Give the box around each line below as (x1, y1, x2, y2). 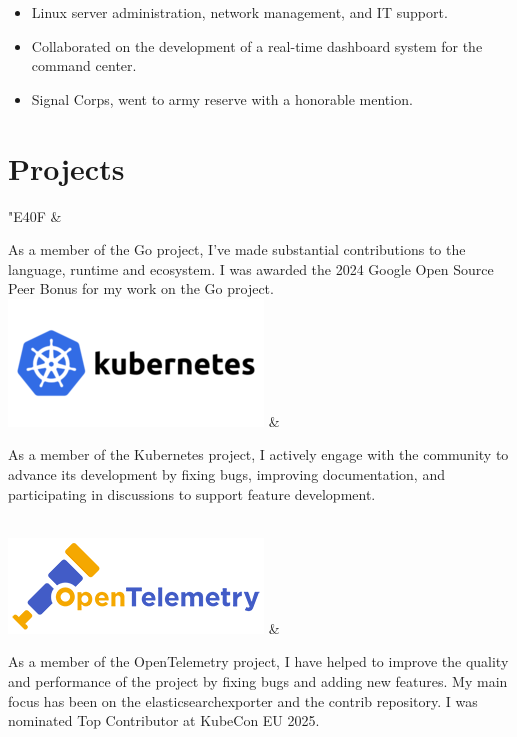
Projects (8, 147, 125, 188)
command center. (31, 55, 137, 76)
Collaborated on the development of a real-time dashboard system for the (31, 35, 483, 56)
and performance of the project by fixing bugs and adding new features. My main (8, 671, 508, 692)
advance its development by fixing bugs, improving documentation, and (8, 464, 445, 485)
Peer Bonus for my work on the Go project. (8, 278, 274, 299)
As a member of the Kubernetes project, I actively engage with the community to (8, 444, 509, 465)
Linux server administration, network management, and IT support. (31, 2, 448, 22)
